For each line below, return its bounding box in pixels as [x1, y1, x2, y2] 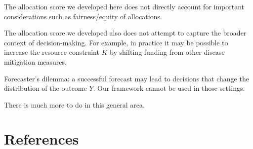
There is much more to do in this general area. [4, 99, 145, 110]
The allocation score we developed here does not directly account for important [4, 1, 245, 11]
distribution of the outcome [4, 83, 87, 93]
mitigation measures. [4, 56, 67, 67]
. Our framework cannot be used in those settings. [93, 83, 245, 93]
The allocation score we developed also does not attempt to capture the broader [4, 28, 247, 38]
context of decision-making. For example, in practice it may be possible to [4, 37, 228, 47]
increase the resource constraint [4, 47, 99, 57]
